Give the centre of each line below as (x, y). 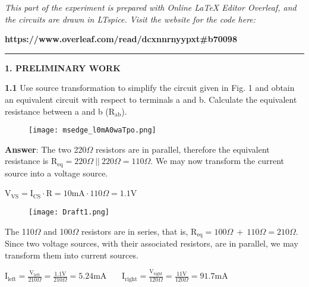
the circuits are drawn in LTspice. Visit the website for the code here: (130, 19)
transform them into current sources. (72, 255)
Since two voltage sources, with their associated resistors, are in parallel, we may (152, 243)
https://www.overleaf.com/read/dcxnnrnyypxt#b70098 (121, 39)
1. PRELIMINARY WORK (63, 67)
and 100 (58, 231)
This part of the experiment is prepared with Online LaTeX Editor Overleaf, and (151, 7)
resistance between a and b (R (60, 111)
